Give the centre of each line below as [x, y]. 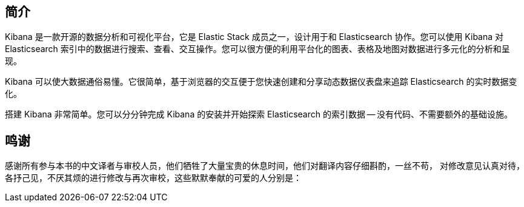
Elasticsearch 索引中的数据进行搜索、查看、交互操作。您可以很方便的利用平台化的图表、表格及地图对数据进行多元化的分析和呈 [257, 49]
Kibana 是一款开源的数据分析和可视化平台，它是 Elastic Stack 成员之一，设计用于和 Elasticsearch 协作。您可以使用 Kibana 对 [254, 37]
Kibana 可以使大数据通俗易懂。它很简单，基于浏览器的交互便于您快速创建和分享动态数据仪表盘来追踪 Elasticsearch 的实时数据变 [261, 82]
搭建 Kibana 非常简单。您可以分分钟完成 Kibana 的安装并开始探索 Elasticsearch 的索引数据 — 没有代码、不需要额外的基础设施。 [259, 114]
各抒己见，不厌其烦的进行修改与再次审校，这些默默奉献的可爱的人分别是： [153, 178]
